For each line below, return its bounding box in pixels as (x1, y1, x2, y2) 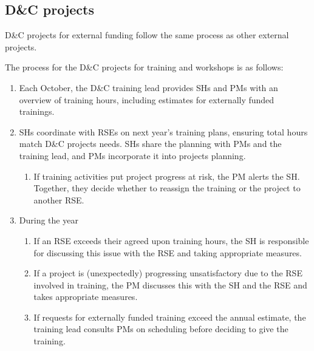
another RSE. (33, 193, 84, 206)
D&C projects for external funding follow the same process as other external (5, 29, 289, 41)
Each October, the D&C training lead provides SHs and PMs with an (19, 81, 278, 94)
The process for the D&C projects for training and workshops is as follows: (5, 61, 284, 73)
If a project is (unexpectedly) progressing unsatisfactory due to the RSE (33, 267, 302, 279)
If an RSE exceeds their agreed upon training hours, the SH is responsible (33, 234, 309, 247)
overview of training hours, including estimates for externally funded (19, 93, 275, 106)
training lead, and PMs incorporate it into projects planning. (19, 149, 246, 162)
